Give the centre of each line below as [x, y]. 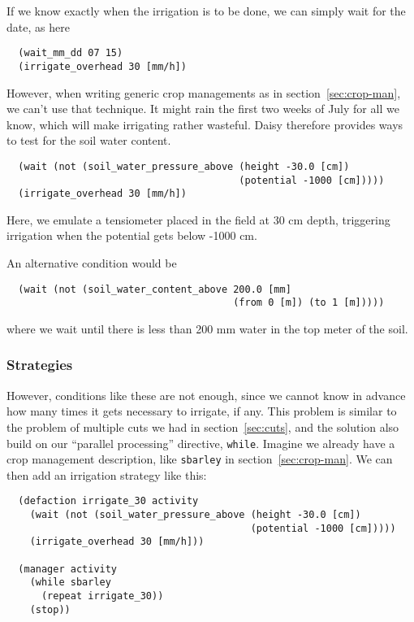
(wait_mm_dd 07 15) [71, 53]
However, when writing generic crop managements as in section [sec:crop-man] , [204, 92]
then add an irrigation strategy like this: [107, 474]
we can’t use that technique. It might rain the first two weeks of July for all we [203, 109]
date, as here [38, 26]
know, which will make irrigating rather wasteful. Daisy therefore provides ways [205, 124]
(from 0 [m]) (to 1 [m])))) [309, 303]
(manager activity [68, 569]
